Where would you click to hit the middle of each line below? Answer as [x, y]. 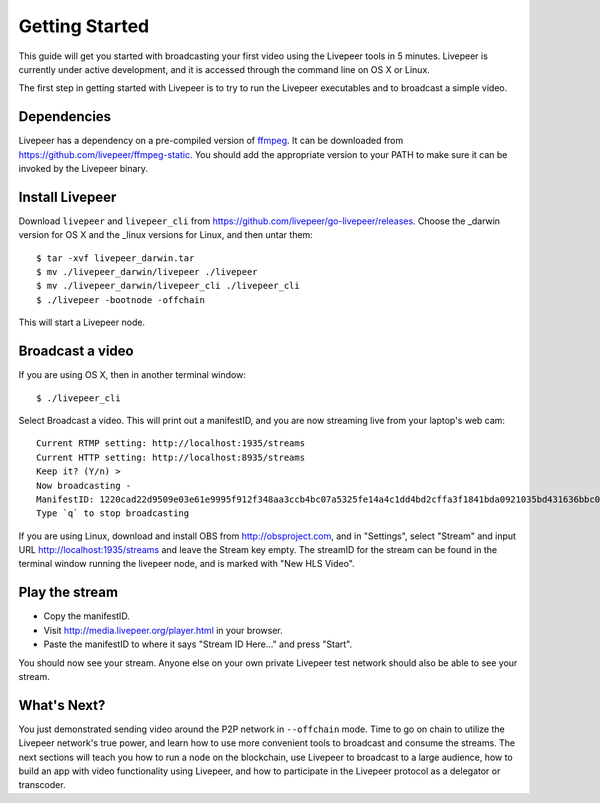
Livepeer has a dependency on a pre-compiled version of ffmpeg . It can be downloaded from [211, 141]
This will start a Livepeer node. [81, 322]
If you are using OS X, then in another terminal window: [132, 375]
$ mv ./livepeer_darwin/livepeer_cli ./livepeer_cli [168, 286]
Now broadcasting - [84, 485]
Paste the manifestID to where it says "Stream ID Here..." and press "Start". [198, 644]
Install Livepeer [67, 196]
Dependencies [65, 116]
